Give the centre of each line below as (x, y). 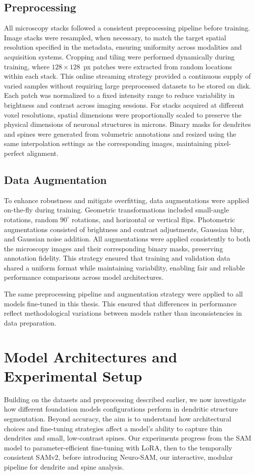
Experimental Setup (73, 375)
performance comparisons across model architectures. (84, 277)
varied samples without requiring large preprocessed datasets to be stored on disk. (127, 85)
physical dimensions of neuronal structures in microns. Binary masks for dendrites (127, 124)
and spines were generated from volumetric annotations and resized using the (120, 134)
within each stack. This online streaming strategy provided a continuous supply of (127, 76)
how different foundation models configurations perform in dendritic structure (121, 409)
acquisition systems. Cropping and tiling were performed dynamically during (119, 56)
